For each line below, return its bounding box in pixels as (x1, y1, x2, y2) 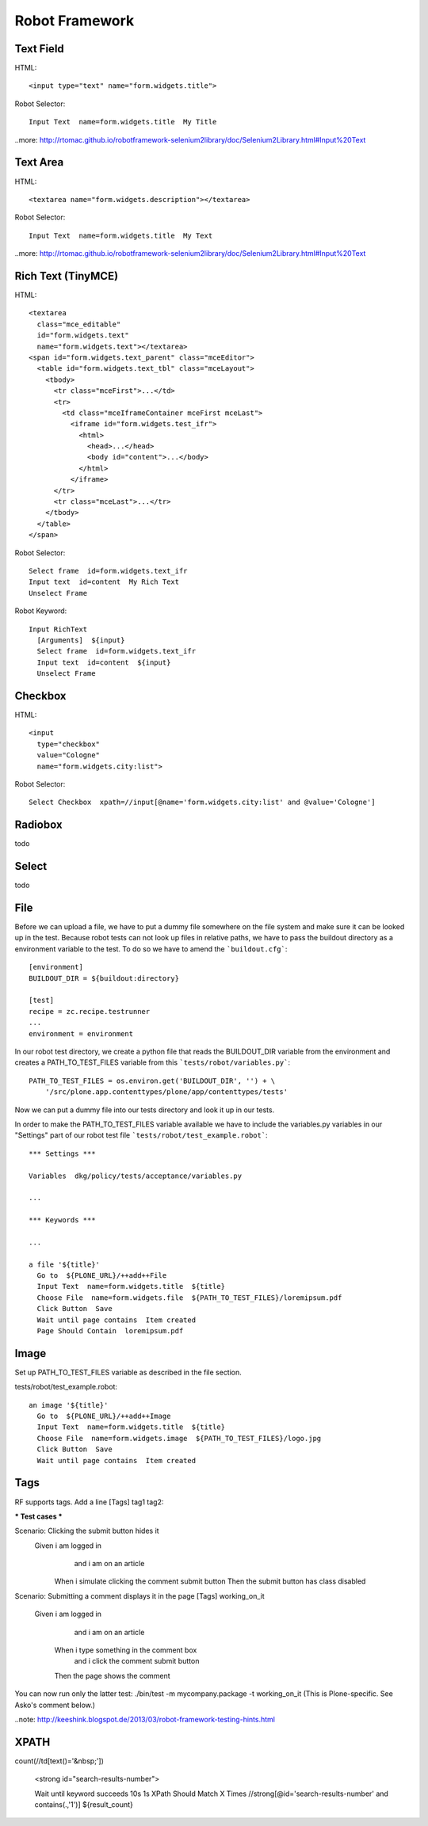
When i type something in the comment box (54, 1645, 197, 1655)
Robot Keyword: (14, 606, 67, 616)
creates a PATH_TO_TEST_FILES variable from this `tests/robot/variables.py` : (14, 1058, 291, 1067)
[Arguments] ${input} (36, 635, 125, 645)
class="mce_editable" (36, 319, 121, 329)
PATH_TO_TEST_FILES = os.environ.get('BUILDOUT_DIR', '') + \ (29, 1076, 276, 1085)
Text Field (14, 42, 65, 55)
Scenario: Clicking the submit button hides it (14, 1526, 159, 1536)
